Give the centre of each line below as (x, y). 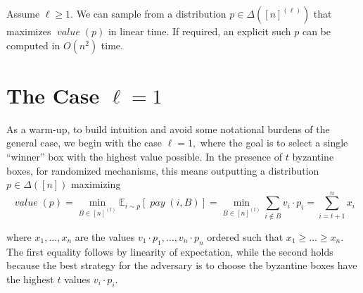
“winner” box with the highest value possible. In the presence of (144, 156)
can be (316, 31)
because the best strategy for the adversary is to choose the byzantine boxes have (182, 265)
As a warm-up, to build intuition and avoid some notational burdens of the (168, 129)
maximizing (96, 184)
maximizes (29, 31)
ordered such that (245, 236)
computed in (33, 45)
